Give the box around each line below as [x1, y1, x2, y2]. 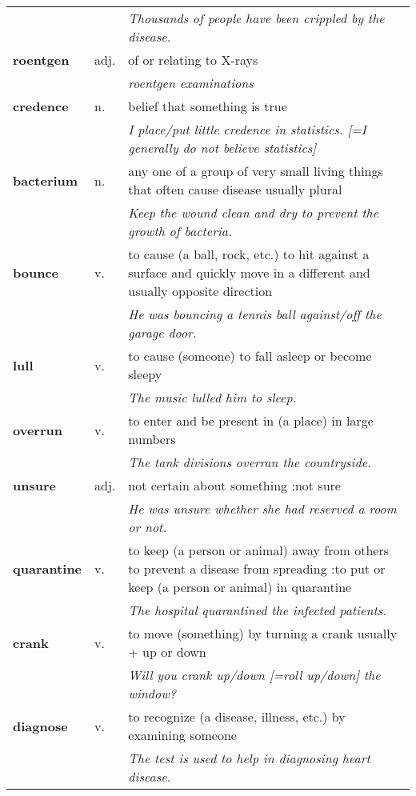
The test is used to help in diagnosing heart [128, 749, 370, 767]
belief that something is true [128, 97, 287, 115]
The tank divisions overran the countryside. [128, 453, 371, 471]
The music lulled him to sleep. [128, 388, 297, 406]
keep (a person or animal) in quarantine [128, 578, 352, 596]
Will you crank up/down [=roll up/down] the [128, 666, 381, 684]
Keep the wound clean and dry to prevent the [128, 203, 379, 222]
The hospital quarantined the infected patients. [128, 601, 387, 619]
